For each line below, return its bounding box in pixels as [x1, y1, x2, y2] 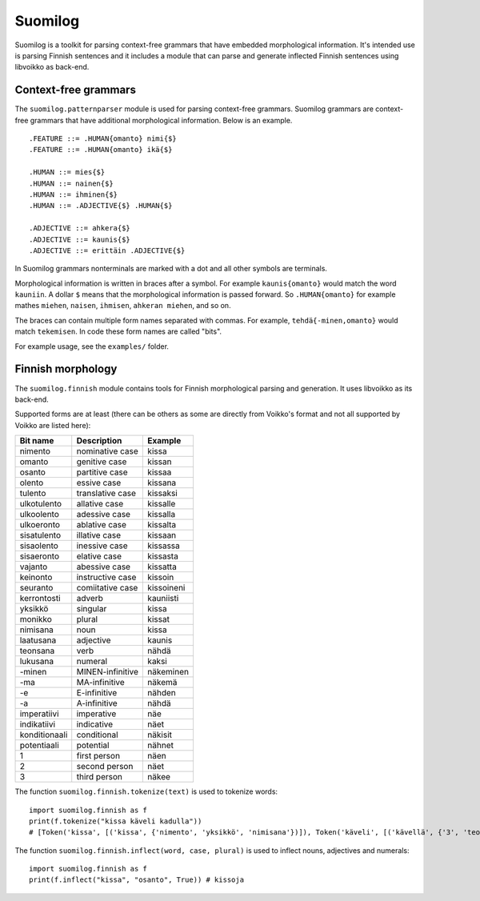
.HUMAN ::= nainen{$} [29, 178, 114, 188]
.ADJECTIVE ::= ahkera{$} [29, 224, 131, 233]
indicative [76, 719, 114, 730]
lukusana [19, 656, 54, 667]
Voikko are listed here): [14, 420, 91, 430]
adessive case [76, 509, 131, 520]
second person [76, 761, 134, 772]
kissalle [147, 499, 176, 510]
